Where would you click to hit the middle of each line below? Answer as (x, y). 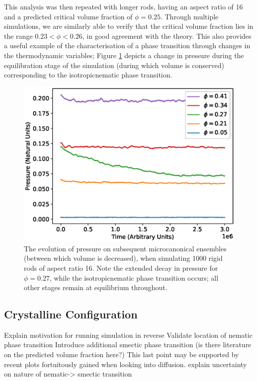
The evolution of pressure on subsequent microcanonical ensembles (125, 248)
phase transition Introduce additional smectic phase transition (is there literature (128, 344)
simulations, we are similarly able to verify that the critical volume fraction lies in (129, 26)
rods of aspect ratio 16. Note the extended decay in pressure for (121, 267)
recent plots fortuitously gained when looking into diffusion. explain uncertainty (126, 364)
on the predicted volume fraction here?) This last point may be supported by (122, 354)
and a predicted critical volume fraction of (68, 16)
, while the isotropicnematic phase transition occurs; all (134, 277)
